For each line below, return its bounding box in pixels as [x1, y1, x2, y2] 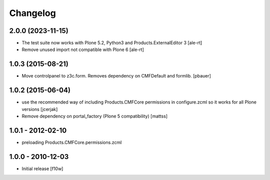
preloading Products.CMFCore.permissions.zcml [21, 139, 122, 145]
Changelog [9, 7, 56, 18]
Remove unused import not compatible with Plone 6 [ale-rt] [21, 46, 144, 52]
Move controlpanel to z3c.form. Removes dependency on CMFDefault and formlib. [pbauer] [21, 73, 211, 79]
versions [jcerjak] [21, 106, 58, 112]
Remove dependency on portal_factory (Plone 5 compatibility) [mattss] [21, 113, 167, 119]
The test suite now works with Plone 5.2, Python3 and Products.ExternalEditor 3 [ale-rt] [21, 40, 202, 46]
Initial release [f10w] [21, 165, 63, 171]
